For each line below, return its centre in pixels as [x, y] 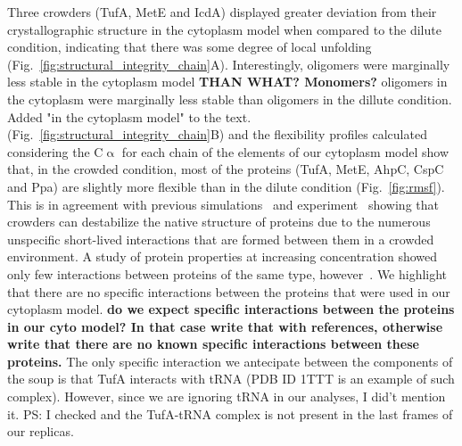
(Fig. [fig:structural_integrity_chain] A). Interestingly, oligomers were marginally [229, 64]
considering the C [55, 151]
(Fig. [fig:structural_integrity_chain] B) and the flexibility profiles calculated [217, 134]
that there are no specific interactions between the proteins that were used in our [229, 291]
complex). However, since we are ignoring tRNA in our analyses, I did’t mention [227, 396]
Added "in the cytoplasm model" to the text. [129, 116]
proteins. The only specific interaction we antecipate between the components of [230, 361]
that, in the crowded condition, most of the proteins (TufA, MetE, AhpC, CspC [226, 169]
